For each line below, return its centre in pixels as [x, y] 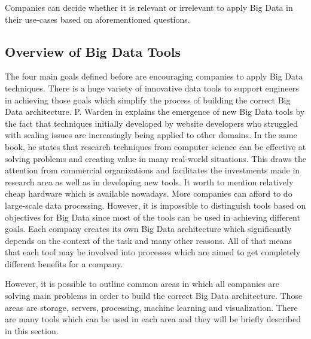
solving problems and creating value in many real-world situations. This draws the [155, 158]
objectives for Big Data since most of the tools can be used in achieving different [153, 217]
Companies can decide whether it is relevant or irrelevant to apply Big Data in [149, 7]
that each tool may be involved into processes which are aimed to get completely [153, 252]
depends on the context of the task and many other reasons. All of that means [148, 240]
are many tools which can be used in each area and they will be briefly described [153, 319]
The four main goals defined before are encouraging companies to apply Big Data [154, 76]
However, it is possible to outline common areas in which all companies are [142, 284]
